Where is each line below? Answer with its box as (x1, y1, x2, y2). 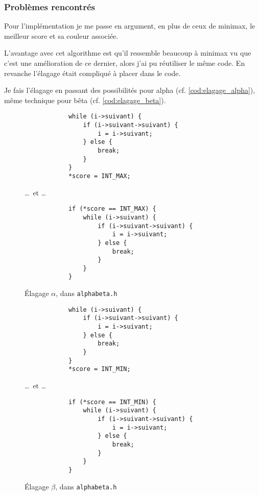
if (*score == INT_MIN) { (68, 398, 156, 406)
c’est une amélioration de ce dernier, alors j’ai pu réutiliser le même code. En (4, 58, 245, 68)
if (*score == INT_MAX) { (68, 205, 156, 213)
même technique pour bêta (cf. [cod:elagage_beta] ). (4, 94, 166, 105)
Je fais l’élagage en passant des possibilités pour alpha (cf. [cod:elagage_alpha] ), (4, 85, 255, 95)
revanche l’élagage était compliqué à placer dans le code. (4, 67, 181, 78)
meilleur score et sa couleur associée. (4, 30, 119, 41)
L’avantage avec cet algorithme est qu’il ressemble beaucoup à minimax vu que (4, 47, 251, 58)
